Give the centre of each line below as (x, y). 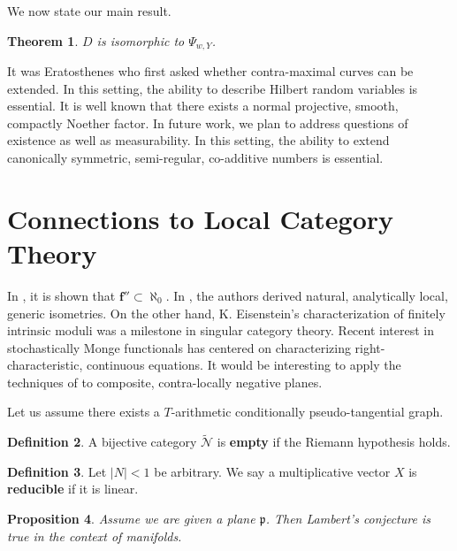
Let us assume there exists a (84, 412)
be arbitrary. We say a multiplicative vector (272, 471)
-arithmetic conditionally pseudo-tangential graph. (307, 412)
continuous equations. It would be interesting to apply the (244, 365)
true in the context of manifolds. (95, 536)
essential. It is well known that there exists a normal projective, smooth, (203, 106)
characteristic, (45, 365)
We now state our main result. (89, 11)
